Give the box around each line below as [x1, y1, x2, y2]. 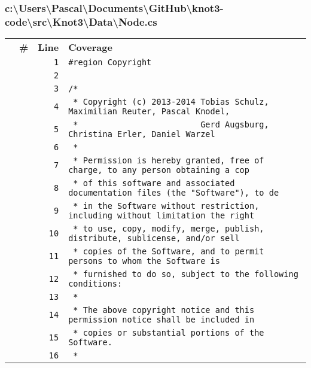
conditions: [68, 279, 123, 289]
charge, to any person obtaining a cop [68, 165, 249, 175]
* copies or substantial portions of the [73, 328, 264, 338]
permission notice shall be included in [68, 315, 255, 325]
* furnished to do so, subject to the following [73, 269, 298, 279]
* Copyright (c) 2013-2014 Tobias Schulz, [73, 97, 269, 107]
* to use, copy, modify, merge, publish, [73, 224, 264, 234]
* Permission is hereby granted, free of [73, 156, 264, 166]
